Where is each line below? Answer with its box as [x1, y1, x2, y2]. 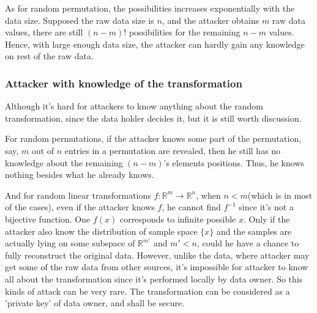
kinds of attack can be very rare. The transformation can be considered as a [5, 284, 290, 297]
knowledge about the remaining [5, 156, 123, 169]
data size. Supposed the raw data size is [5, 13, 154, 26]
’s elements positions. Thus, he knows [163, 156, 305, 169]
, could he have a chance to [196, 237, 299, 249]
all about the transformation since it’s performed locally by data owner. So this [5, 272, 303, 285]
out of [31, 144, 54, 156]
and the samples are [216, 224, 292, 237]
